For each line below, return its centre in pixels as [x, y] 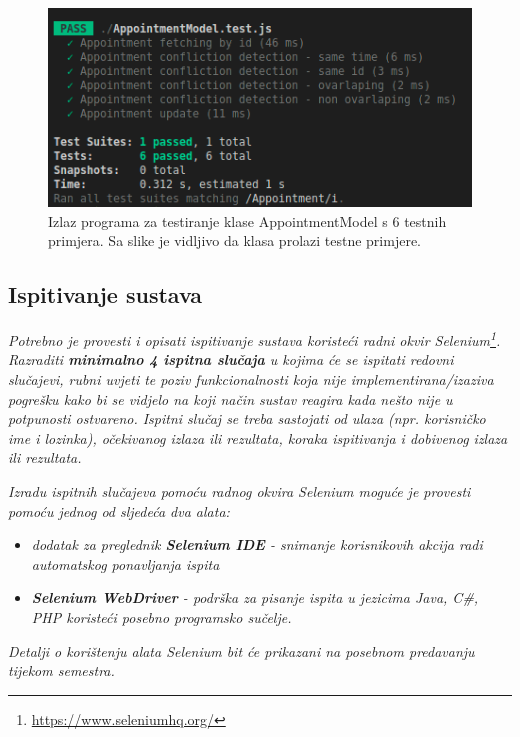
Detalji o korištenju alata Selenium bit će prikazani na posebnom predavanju [241, 650]
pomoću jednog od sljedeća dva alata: [119, 510]
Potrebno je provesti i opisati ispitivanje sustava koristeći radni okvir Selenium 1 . [254, 338]
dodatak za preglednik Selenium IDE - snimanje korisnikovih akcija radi [257, 544]
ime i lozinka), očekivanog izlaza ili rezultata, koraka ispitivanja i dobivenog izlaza [258, 437]
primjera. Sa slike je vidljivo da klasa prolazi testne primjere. [235, 240]
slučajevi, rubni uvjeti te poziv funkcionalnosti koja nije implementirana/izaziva [251, 379]
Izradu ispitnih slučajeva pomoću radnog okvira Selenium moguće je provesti [239, 491]
